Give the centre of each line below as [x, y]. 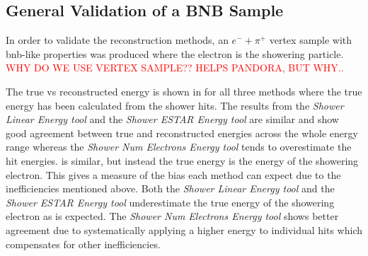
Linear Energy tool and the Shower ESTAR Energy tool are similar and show [172, 119]
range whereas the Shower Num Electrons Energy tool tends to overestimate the [179, 147]
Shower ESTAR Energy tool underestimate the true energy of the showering [170, 202]
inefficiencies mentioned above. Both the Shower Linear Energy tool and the [170, 188]
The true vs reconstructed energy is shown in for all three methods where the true [184, 91]
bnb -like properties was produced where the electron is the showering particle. [175, 53]
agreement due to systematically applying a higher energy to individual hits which [184, 229]
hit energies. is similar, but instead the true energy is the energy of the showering [182, 160]
